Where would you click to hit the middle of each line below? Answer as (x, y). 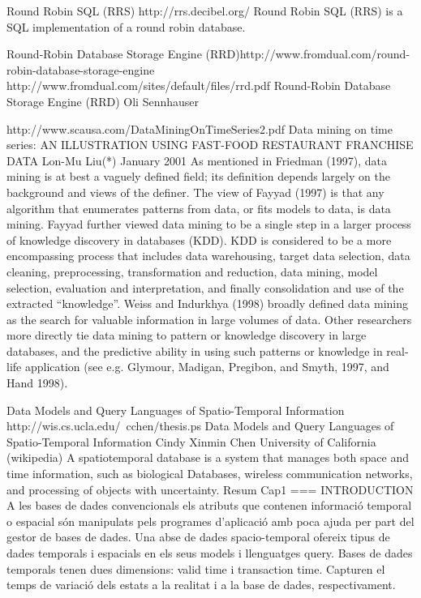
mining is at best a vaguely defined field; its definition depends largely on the (198, 176)
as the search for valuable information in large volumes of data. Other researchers (209, 319)
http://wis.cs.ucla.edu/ (64, 426)
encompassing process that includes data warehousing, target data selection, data (208, 256)
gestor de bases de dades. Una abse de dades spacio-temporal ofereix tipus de (198, 537)
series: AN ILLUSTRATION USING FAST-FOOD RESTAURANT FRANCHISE (210, 145)
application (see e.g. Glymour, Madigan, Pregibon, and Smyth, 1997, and (207, 367)
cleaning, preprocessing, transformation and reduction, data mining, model (192, 271)
